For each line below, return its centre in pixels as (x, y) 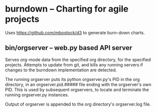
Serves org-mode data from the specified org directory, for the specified (78, 60)
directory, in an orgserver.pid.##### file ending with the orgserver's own (78, 84)
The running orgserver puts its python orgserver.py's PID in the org (72, 79)
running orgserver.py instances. (37, 95)
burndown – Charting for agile (67, 9)
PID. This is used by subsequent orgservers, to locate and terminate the (77, 89)
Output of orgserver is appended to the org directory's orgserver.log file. (78, 104)
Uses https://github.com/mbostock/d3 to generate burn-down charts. (75, 32)
